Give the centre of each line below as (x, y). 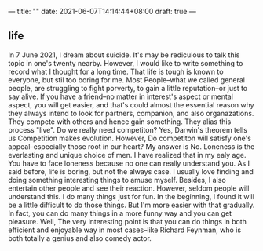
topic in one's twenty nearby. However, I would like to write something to (126, 63)
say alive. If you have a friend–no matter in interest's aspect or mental (121, 96)
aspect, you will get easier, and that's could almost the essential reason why (131, 104)
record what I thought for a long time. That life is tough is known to (116, 71)
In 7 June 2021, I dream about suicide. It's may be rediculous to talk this (124, 55)
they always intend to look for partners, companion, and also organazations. (131, 113)
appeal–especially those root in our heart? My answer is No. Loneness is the (131, 146)
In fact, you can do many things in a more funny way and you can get (120, 213)
